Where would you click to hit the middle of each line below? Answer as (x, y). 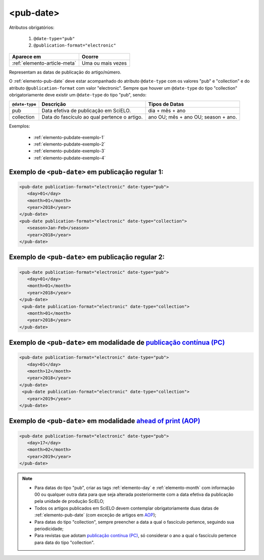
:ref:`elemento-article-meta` (44, 63)
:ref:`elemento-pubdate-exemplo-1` (69, 137)
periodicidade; (49, 529)
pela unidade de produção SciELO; (69, 501)
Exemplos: (20, 126)
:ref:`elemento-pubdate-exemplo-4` (70, 158)
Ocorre (90, 56)
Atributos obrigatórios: (32, 27)
